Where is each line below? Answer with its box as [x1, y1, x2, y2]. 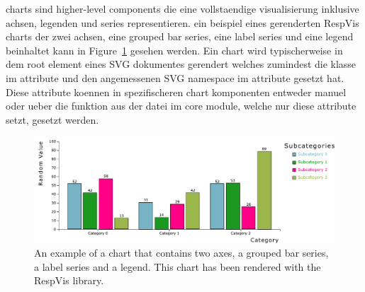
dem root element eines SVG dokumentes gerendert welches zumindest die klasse [6, 57, 356, 71]
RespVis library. [34, 273, 104, 288]
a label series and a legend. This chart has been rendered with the [34, 259, 321, 274]
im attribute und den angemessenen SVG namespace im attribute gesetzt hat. [6, 70, 344, 85]
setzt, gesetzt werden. [6, 112, 99, 127]
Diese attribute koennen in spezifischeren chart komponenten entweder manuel [6, 84, 347, 99]
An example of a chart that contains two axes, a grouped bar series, [34, 245, 329, 260]
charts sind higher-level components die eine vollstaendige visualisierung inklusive [6, 1, 359, 16]
